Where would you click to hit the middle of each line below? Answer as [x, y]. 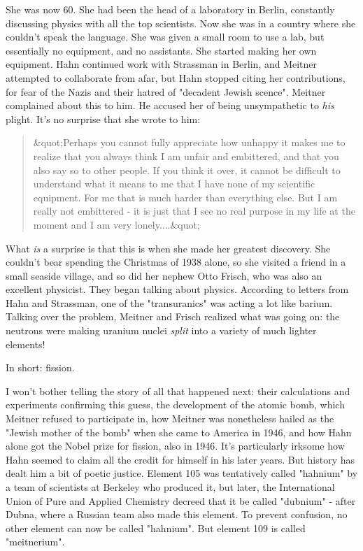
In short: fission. [40, 367]
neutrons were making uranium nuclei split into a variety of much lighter [161, 330]
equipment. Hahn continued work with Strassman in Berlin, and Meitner [162, 64]
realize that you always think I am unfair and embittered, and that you [186, 156]
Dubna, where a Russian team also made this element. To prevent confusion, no [177, 514]
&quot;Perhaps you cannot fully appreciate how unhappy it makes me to [189, 142]
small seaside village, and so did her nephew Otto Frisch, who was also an [164, 275]
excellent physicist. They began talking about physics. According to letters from [177, 289]
